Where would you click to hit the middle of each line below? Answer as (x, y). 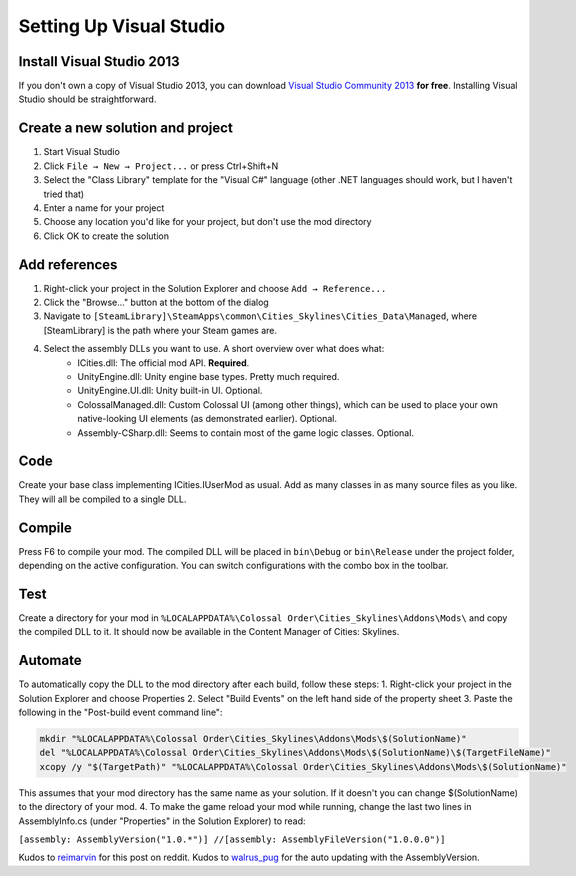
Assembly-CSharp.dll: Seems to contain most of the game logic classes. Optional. (246, 432)
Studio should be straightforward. (87, 99)
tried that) (64, 194)
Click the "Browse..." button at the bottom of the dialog (156, 302)
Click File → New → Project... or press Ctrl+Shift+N (161, 166)
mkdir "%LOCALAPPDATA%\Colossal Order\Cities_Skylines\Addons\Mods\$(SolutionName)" (253, 739)
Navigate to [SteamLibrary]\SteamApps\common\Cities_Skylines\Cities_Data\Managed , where (260, 316)
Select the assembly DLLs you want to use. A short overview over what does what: (214, 349)
